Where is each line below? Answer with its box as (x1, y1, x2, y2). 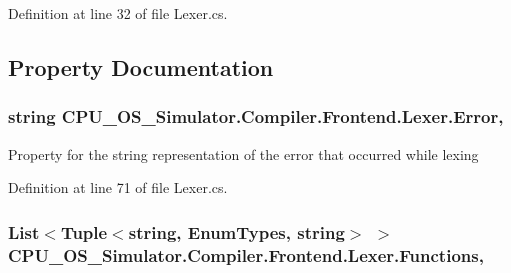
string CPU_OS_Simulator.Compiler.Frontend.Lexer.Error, (8, 104, 504, 129)
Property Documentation (8, 51, 274, 82)
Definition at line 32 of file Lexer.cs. (8, 3, 228, 23)
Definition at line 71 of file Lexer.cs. (8, 177, 228, 198)
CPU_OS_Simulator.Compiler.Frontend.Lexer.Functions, (8, 242, 484, 267)
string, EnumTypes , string (128, 219, 345, 244)
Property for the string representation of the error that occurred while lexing (8, 143, 479, 164)
